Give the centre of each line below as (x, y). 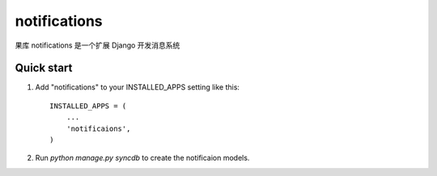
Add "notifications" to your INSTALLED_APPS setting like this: (138, 87)
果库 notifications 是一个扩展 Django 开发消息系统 (98, 45)
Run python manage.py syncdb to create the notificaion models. (142, 158)
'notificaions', (98, 128)
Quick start (44, 68)
